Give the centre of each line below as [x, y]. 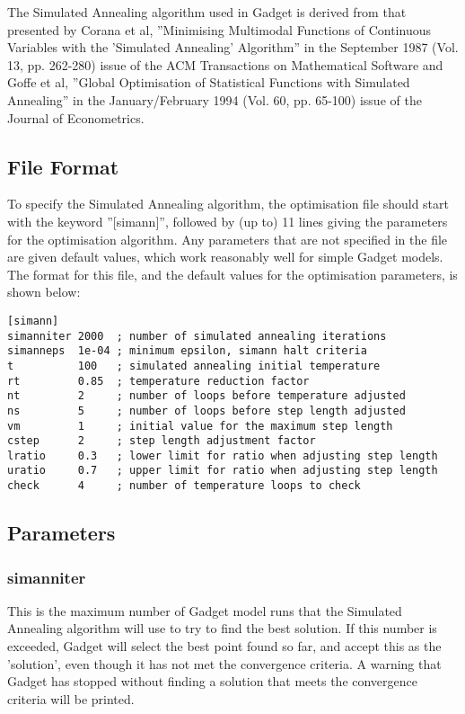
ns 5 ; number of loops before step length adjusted [206, 411]
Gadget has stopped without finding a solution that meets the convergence [213, 681]
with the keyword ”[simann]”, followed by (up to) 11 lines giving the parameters [228, 221]
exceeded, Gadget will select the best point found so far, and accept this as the [224, 645]
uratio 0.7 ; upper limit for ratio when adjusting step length [223, 471]
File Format [63, 166]
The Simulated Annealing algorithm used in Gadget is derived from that [207, 12]
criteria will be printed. [71, 698]
